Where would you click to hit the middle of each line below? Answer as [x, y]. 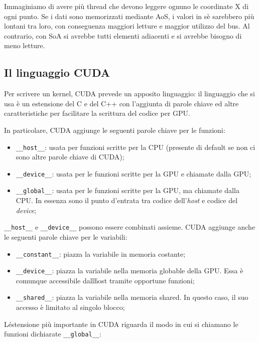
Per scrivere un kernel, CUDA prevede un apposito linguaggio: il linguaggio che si [129, 94]
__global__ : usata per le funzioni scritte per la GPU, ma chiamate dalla [127, 190]
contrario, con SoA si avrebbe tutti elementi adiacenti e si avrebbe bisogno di [123, 35]
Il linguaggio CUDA [57, 72]
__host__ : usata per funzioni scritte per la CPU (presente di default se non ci [136, 147]
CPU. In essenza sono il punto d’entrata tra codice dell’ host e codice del [127, 200]
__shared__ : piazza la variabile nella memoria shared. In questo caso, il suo [132, 297]
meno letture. [25, 45]
